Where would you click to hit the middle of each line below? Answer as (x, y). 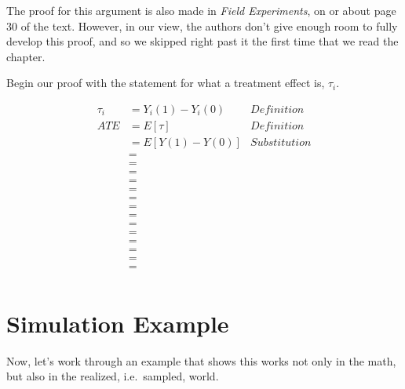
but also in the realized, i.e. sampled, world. (113, 376)
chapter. (26, 56)
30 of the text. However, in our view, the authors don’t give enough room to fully (202, 25)
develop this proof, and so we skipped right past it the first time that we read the (202, 41)
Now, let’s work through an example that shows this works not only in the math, (201, 360)
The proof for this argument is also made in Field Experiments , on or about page (201, 10)
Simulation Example (118, 323)
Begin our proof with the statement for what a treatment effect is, (166, 83)
